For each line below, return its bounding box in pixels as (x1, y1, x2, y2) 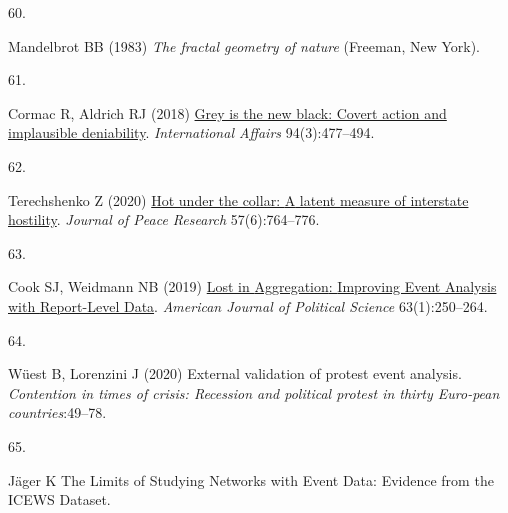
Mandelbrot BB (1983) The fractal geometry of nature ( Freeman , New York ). (8, 35, 481, 56)
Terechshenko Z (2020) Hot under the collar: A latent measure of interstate (8, 189, 469, 210)
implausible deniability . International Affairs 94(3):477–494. (8, 122, 375, 143)
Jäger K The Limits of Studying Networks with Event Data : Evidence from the (8, 469, 494, 490)
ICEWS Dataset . (8, 489, 111, 510)
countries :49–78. (8, 402, 107, 423)
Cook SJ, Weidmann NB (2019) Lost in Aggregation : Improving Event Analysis (8, 276, 497, 297)
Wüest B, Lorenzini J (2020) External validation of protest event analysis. (8, 363, 462, 384)
